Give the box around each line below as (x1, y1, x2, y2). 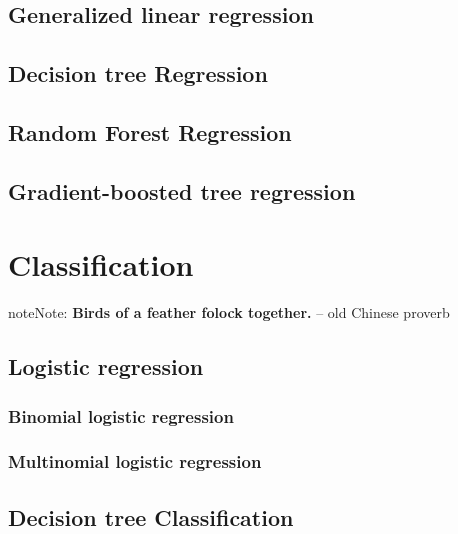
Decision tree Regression (8, 58, 268, 89)
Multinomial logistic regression (8, 449, 262, 474)
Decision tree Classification (8, 501, 294, 532)
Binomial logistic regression (8, 403, 234, 428)
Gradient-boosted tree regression (8, 175, 356, 206)
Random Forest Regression (8, 116, 292, 147)
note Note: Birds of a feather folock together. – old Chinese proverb (8, 302, 450, 323)
